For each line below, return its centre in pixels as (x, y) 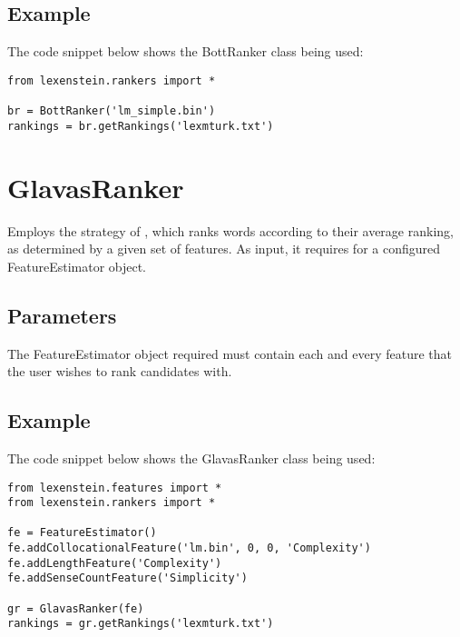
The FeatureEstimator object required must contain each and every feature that (230, 353)
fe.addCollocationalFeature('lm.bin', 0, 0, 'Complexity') (189, 548)
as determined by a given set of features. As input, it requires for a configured (224, 249)
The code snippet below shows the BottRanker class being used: (186, 51)
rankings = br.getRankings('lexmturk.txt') (141, 126)
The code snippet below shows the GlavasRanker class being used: (191, 458)
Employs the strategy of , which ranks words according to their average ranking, (230, 230)
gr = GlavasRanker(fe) (76, 608)
